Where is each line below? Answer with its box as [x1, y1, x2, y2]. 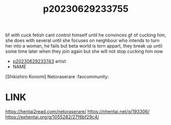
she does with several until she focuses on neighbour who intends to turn [5, 37, 160, 44]
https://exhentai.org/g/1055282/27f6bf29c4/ [5, 114, 100, 120]
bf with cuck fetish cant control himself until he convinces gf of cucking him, [5, 32, 166, 38]
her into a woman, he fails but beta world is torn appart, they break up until [5, 43, 162, 49]
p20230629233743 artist [12, 58, 66, 65]
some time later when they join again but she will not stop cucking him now [5, 48, 163, 54]
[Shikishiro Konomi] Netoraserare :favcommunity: [5, 74, 109, 80]
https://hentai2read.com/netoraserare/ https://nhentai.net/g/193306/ [5, 109, 150, 115]
